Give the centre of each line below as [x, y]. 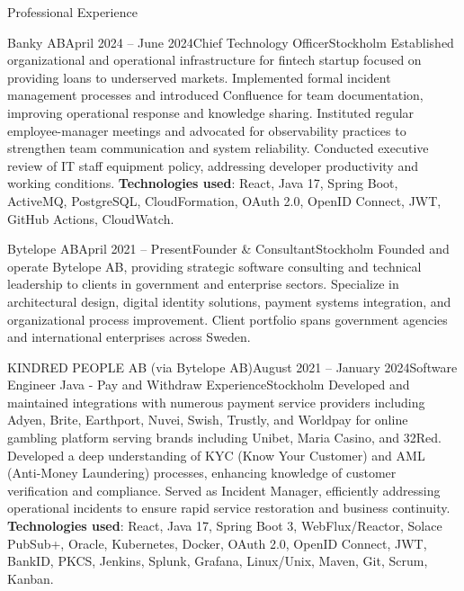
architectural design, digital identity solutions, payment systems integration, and [229, 301]
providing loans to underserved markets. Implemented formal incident [199, 77]
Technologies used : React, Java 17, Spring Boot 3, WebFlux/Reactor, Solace [225, 526]
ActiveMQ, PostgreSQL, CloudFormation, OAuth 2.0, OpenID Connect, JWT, [224, 200]
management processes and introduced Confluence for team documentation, [215, 95]
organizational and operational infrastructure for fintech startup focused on [214, 60]
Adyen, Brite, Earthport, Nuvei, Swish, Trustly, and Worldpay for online [208, 420]
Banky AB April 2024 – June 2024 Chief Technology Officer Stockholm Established [231, 42]
